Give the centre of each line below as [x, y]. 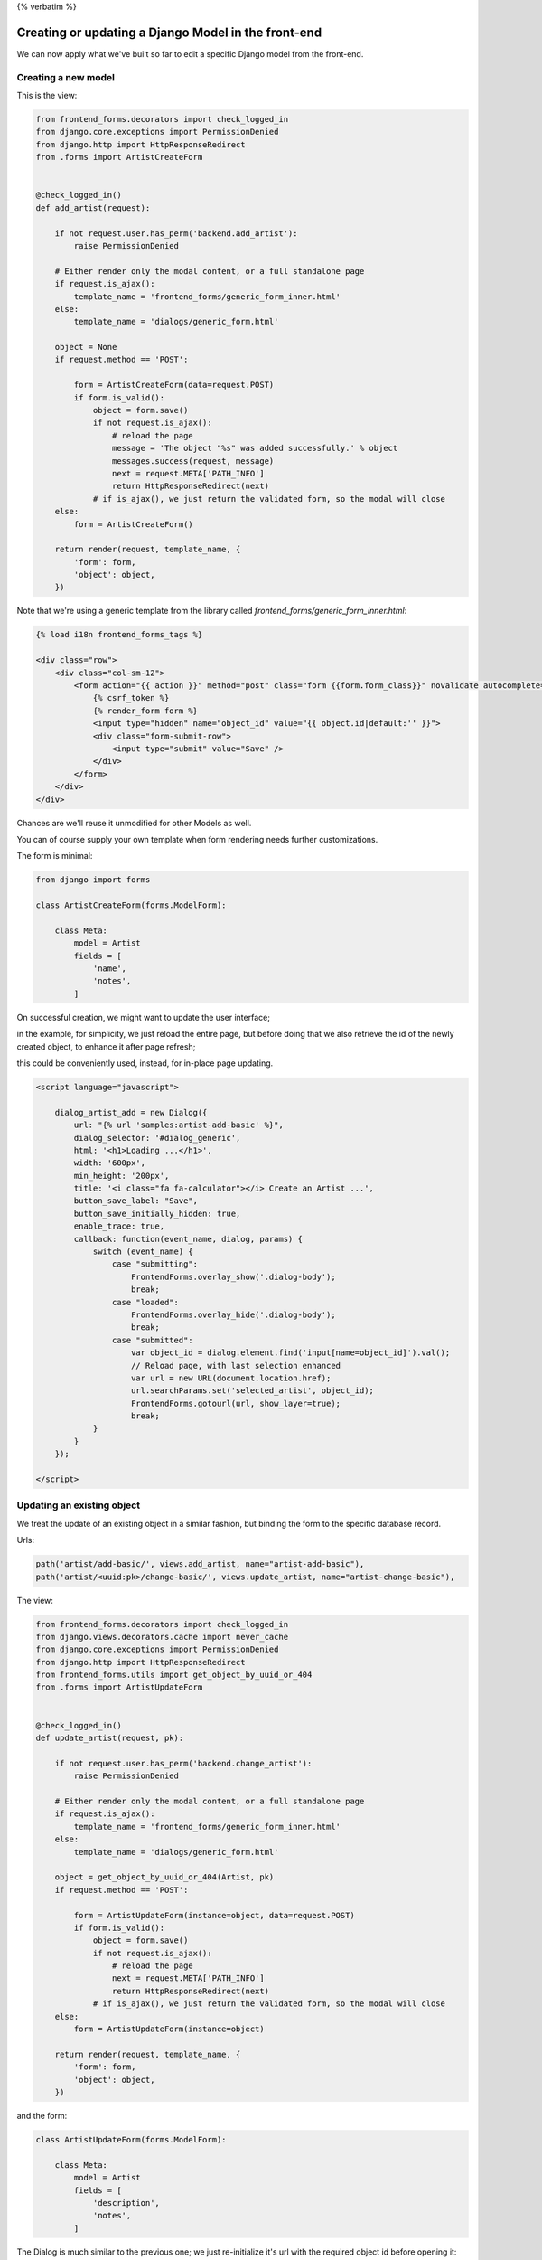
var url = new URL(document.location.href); [231, 1378]
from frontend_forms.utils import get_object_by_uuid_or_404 [174, 1675]
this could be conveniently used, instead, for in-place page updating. [145, 1063]
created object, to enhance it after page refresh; [106, 1046]
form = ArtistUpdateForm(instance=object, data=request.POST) [215, 1915]
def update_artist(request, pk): [110, 1738]
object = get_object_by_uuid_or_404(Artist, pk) [164, 1877]
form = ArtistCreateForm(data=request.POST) [174, 385]
